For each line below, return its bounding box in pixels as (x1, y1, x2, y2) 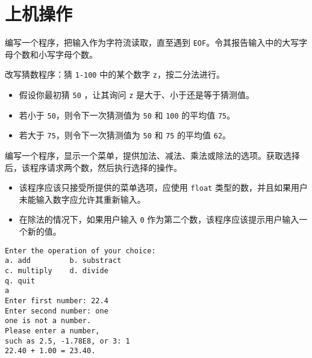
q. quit (5, 276, 36, 285)
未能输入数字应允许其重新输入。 (19, 193, 146, 205)
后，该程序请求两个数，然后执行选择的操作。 (5, 161, 182, 173)
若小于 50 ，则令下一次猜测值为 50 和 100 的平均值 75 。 (19, 108, 236, 121)
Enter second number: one (5, 306, 108, 315)
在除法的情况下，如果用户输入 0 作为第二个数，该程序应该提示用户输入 (19, 213, 299, 226)
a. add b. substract (5, 256, 122, 265)
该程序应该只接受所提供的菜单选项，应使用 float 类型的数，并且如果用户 (19, 181, 308, 194)
